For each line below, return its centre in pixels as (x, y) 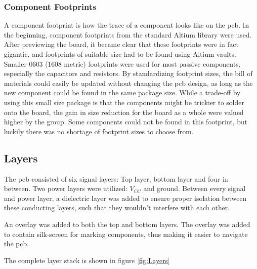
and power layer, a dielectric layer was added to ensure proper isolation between (125, 198)
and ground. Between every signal (194, 188)
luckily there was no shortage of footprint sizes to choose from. (99, 131)
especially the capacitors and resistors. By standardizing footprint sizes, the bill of (128, 73)
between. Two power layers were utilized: (66, 188)
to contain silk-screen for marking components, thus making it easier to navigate (126, 234)
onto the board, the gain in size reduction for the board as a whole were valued (124, 112)
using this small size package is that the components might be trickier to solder (124, 102)
